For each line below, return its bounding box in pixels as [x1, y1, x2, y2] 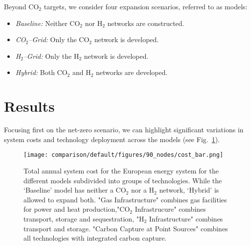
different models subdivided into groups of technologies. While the [23, 175, 222, 185]
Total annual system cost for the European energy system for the [23, 165, 219, 175]
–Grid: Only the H [23, 50, 79, 61]
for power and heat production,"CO [23, 204, 130, 214]
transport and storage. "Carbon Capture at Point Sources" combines [23, 223, 228, 233]
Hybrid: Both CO [15, 67, 68, 77]
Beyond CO [4, 1, 39, 11]
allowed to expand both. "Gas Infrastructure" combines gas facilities [23, 194, 227, 204]
